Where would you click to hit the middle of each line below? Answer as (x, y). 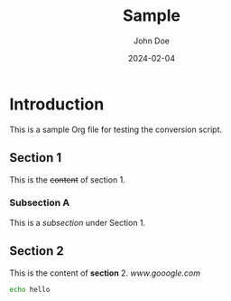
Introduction (57, 104)
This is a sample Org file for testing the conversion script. (116, 129)
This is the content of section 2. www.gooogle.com (105, 273)
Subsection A (40, 202)
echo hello (30, 289)
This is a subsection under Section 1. (78, 222)
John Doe (152, 41)
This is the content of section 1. (68, 179)
